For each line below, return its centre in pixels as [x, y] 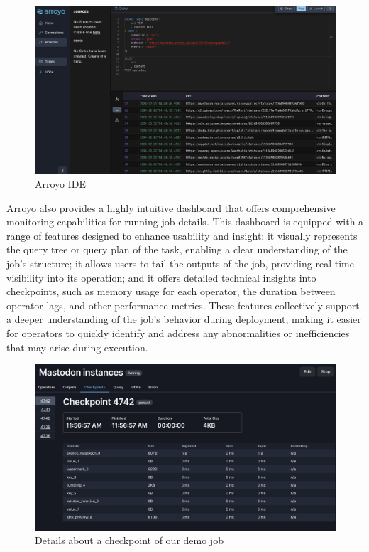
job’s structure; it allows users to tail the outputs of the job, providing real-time [180, 263]
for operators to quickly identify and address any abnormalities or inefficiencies [178, 333]
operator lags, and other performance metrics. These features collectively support [183, 305]
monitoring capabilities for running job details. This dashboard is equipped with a [185, 222]
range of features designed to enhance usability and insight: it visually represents [182, 235]
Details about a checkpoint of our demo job [129, 540]
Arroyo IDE [61, 184]
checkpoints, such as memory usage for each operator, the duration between [171, 291]
